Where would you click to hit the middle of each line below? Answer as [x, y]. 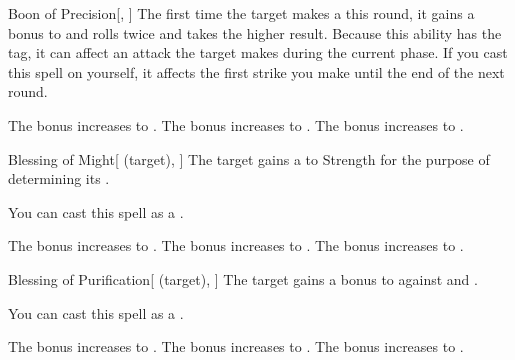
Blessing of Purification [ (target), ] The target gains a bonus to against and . [243, 278]
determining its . [59, 178]
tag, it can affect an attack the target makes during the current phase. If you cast [258, 52]
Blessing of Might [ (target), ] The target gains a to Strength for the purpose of [249, 158]
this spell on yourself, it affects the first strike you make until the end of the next [256, 71]
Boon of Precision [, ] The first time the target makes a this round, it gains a [241, 13]
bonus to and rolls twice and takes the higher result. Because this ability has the [255, 32]
